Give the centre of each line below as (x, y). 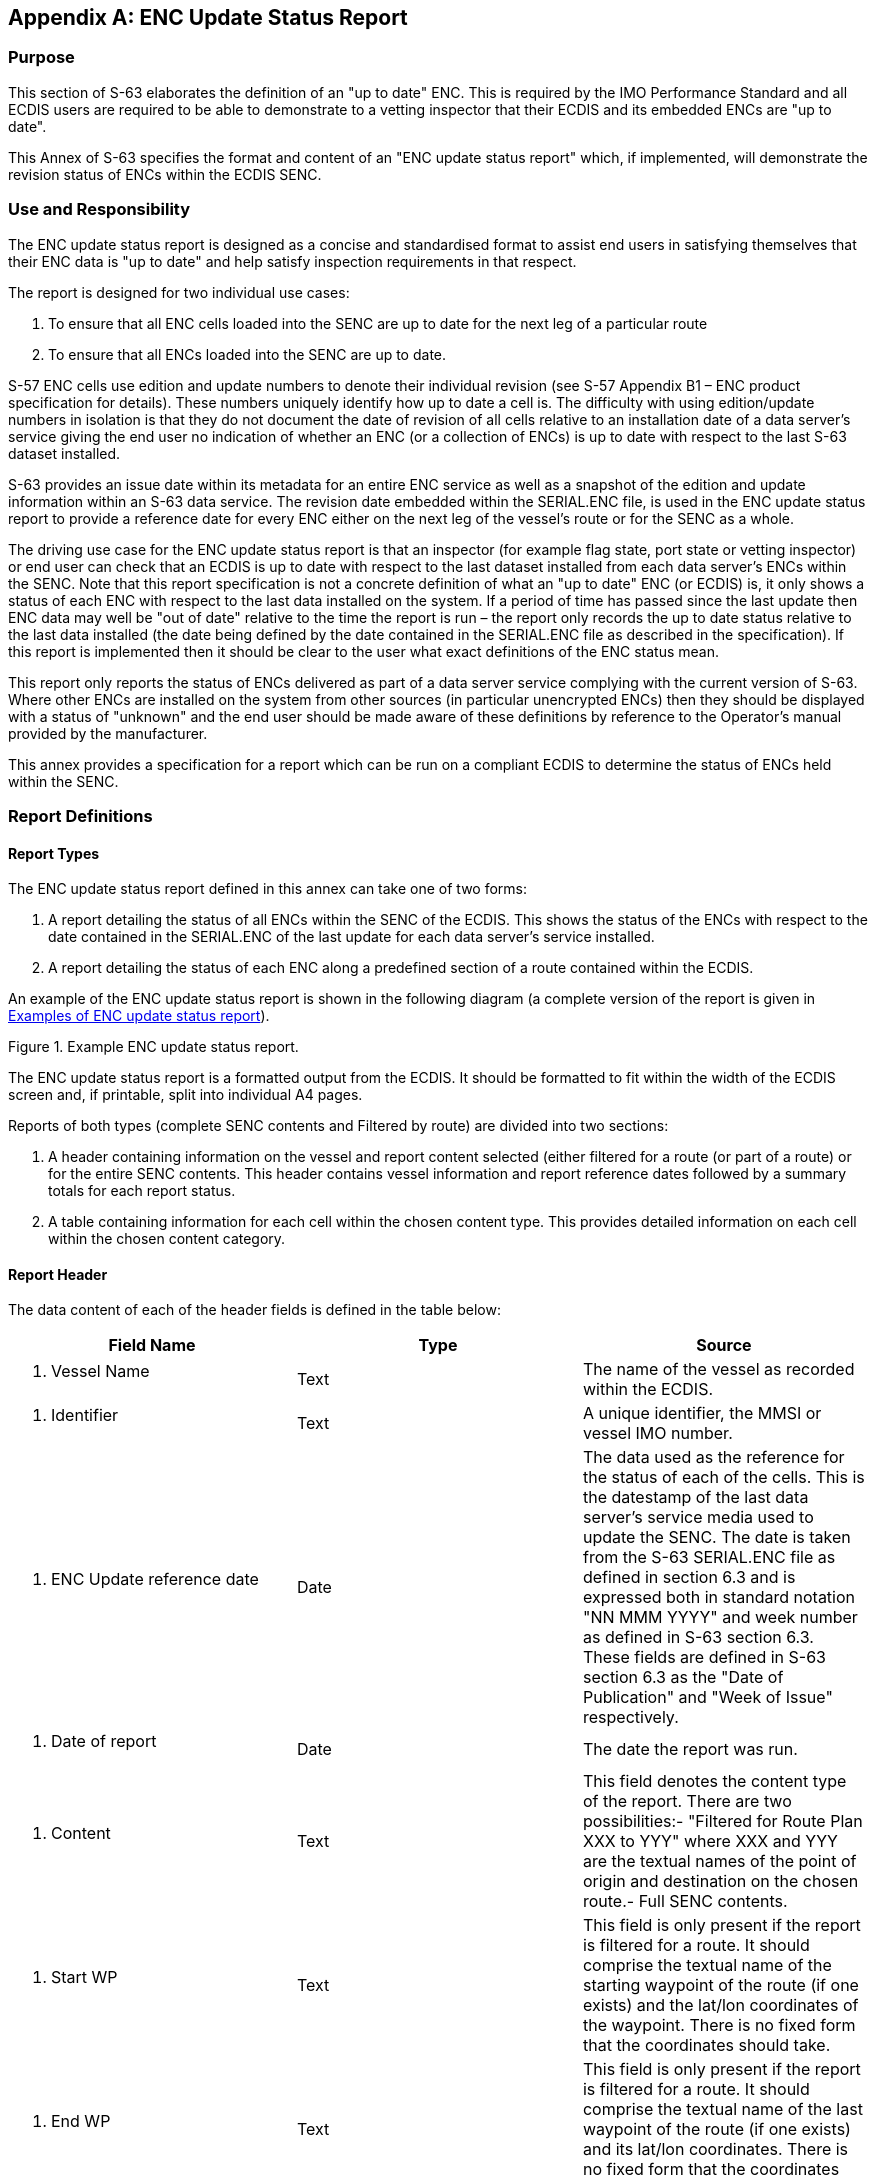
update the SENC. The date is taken (716, 1537)
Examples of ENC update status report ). (139, 1016)
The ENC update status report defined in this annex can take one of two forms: (268, 889)
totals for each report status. (142, 1191)
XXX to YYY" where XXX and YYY (710, 1841)
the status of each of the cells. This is (723, 1477)
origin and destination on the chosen (720, 1881)
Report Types (54, 853)
